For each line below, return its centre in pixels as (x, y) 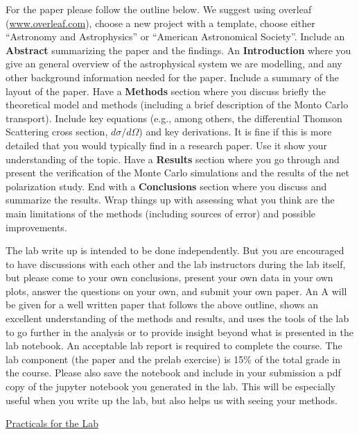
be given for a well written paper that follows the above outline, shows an (162, 304)
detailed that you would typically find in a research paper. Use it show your (166, 145)
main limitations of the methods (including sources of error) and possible (161, 213)
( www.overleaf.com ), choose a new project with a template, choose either (160, 23)
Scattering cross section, (57, 132)
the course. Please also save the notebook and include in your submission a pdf (173, 373)
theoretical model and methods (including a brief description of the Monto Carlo (177, 105)
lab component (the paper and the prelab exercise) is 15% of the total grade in (173, 359)
